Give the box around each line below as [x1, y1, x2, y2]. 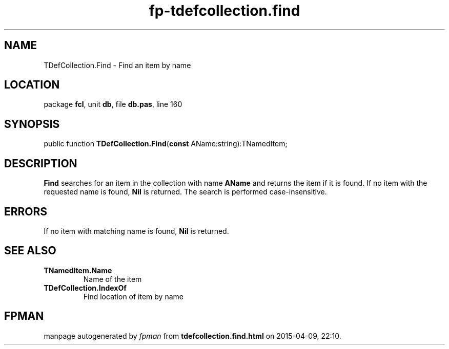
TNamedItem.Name [44, 266, 112, 275]
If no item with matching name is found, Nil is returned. [44, 226, 229, 235]
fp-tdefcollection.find [149, 2, 300, 19]
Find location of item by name [83, 292, 183, 301]
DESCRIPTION [4, 157, 77, 170]
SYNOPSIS [4, 117, 60, 130]
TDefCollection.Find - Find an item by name [44, 60, 191, 70]
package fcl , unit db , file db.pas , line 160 [44, 100, 182, 109]
